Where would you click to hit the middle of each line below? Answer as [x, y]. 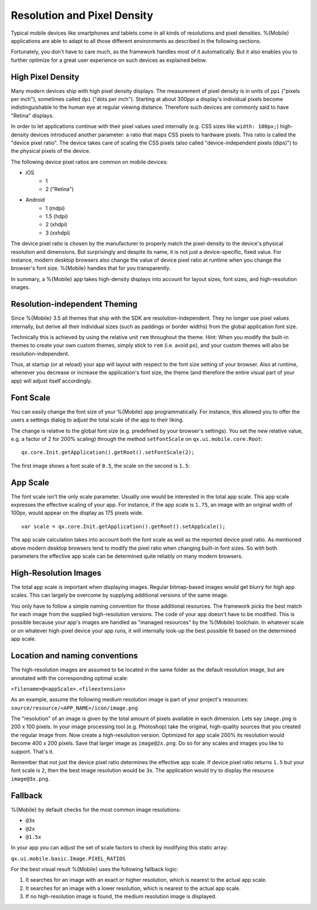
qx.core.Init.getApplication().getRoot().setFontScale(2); [108, 452]
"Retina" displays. [32, 115]
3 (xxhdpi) [58, 233]
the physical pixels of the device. [51, 151]
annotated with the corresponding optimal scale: [70, 678]
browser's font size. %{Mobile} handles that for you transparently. [91, 268]
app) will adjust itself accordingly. [51, 381]
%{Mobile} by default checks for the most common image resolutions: [96, 809]
